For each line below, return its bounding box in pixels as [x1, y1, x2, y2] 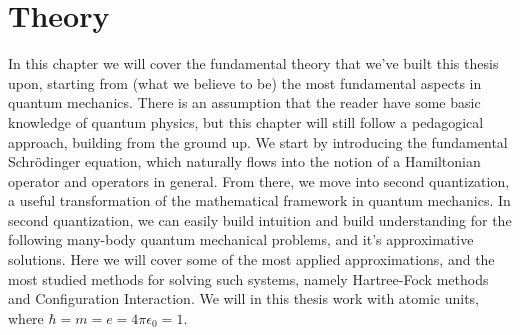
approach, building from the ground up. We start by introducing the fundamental [8, 131, 508, 152]
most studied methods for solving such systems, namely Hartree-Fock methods [8, 268, 489, 289]
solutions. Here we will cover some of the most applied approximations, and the [8, 249, 495, 270]
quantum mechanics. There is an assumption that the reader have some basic [8, 92, 481, 113]
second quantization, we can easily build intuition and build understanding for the [8, 209, 512, 230]
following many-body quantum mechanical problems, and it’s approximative [8, 229, 474, 250]
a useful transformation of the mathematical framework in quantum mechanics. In [8, 190, 511, 211]
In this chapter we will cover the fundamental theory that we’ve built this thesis [8, 53, 499, 74]
